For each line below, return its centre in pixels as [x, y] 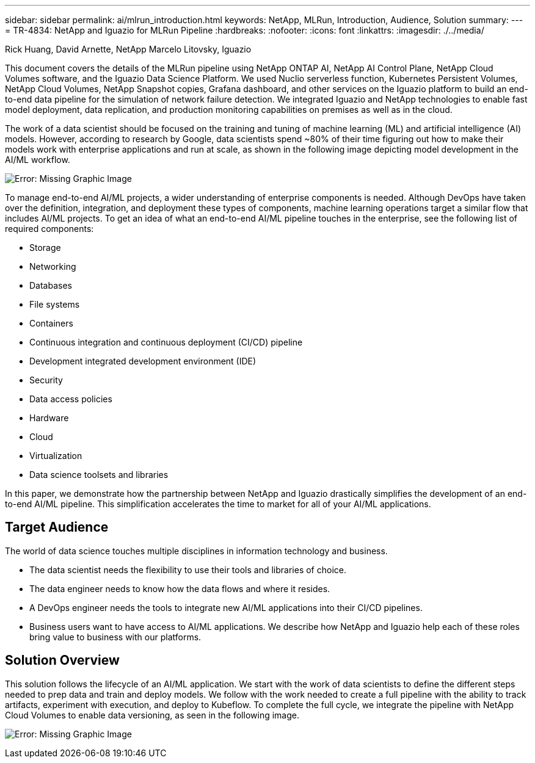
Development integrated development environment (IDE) [143, 361]
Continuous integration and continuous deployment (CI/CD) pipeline [166, 342]
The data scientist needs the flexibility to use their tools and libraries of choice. [188, 570]
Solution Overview [62, 660]
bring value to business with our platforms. [115, 637]
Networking [53, 266]
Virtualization [56, 456]
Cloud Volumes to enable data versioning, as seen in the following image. [152, 715]
